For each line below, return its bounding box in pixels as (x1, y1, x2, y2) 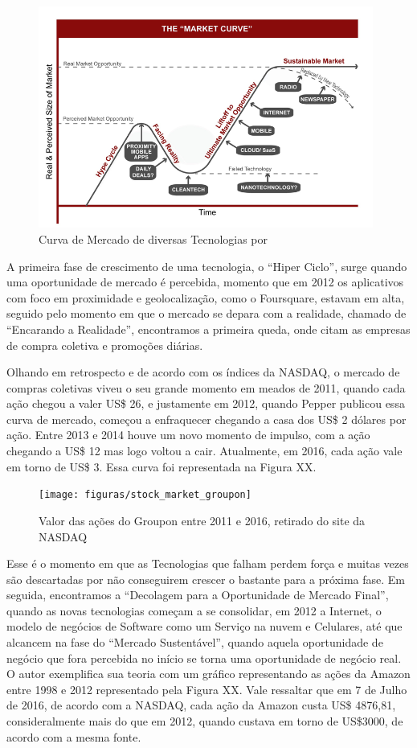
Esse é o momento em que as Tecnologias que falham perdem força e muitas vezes (6, 555, 409, 572)
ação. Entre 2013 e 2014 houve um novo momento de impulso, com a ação (6, 426, 370, 443)
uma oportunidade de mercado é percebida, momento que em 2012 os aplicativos (6, 273, 404, 290)
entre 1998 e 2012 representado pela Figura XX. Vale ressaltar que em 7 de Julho (6, 680, 407, 697)
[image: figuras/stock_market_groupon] (39, 489, 251, 501)
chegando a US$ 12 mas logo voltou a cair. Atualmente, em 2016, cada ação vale (6, 442, 403, 459)
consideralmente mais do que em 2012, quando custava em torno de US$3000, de (6, 713, 403, 730)
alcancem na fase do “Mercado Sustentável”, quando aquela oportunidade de (6, 634, 383, 651)
